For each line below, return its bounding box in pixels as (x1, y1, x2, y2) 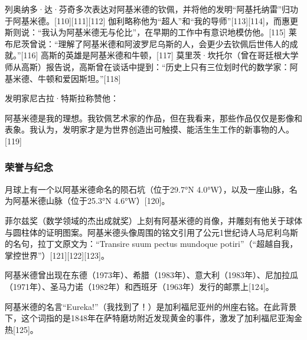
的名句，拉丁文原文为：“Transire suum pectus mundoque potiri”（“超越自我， (5, 237, 298, 250)
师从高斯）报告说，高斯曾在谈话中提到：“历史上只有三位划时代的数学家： (5, 60, 290, 72)
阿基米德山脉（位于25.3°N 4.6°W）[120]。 (12, 194, 170, 207)
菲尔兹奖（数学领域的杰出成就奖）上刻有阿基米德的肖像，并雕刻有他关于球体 (5, 214, 302, 226)
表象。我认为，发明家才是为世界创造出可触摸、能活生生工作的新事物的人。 (5, 123, 294, 136)
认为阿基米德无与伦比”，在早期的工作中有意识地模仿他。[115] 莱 (50, 26, 297, 38)
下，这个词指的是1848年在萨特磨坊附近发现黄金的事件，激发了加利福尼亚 (5, 312, 286, 324)
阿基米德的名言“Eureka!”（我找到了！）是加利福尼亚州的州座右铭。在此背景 (5, 300, 297, 312)
